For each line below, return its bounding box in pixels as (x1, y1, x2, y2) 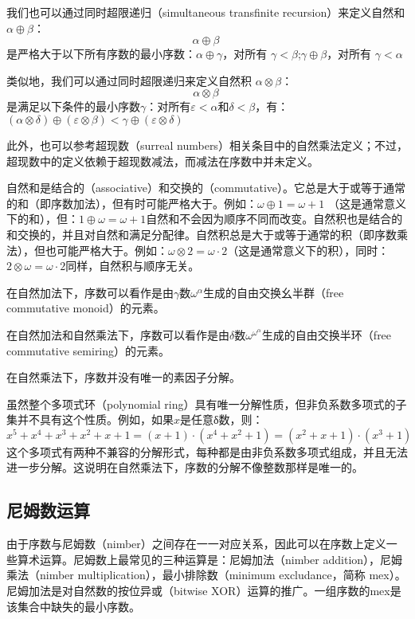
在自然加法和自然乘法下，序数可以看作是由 (6, 326, 229, 343)
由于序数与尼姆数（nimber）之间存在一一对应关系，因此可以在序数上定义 (6, 535, 386, 552)
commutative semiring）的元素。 (6, 342, 170, 358)
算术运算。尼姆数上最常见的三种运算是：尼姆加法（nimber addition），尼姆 (17, 550, 403, 567)
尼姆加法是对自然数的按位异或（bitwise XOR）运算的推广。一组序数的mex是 (6, 582, 401, 599)
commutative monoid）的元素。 (6, 300, 165, 316)
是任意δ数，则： (180, 411, 264, 428)
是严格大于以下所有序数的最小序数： (6, 45, 196, 62)
